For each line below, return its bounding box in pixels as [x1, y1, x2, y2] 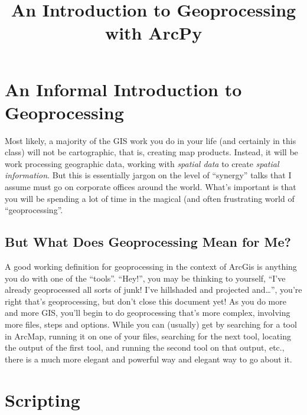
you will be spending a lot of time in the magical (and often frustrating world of [5, 192, 295, 204]
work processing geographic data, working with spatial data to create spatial [5, 157, 279, 169]
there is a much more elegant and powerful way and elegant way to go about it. [5, 352, 292, 365]
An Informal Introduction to [5, 77, 242, 101]
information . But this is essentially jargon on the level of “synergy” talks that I [5, 169, 292, 181]
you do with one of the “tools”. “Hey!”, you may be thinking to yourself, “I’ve [5, 272, 286, 284]
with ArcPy [104, 21, 203, 45]
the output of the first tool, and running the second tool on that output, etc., [5, 341, 285, 354]
